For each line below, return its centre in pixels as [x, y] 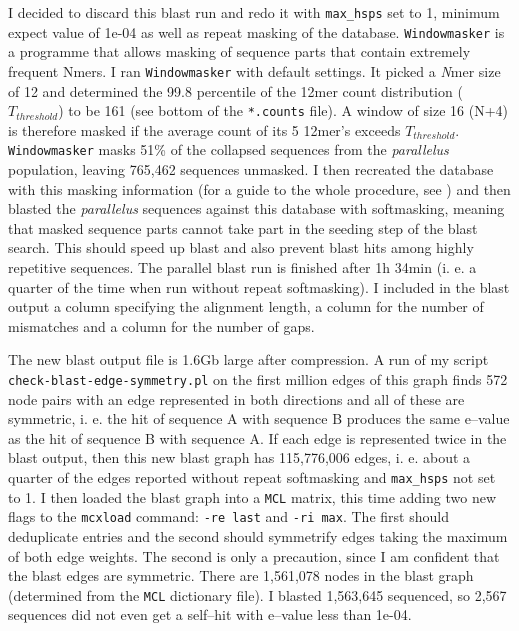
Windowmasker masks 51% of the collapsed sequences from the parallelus [228, 149]
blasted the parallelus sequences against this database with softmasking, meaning [256, 208]
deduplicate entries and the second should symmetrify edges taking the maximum [258, 536]
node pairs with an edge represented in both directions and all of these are [236, 398]
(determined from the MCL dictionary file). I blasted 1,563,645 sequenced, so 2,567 [257, 594]
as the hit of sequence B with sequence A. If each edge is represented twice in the [257, 437]
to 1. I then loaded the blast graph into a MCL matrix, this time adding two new [252, 496]
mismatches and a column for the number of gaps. [161, 325]
